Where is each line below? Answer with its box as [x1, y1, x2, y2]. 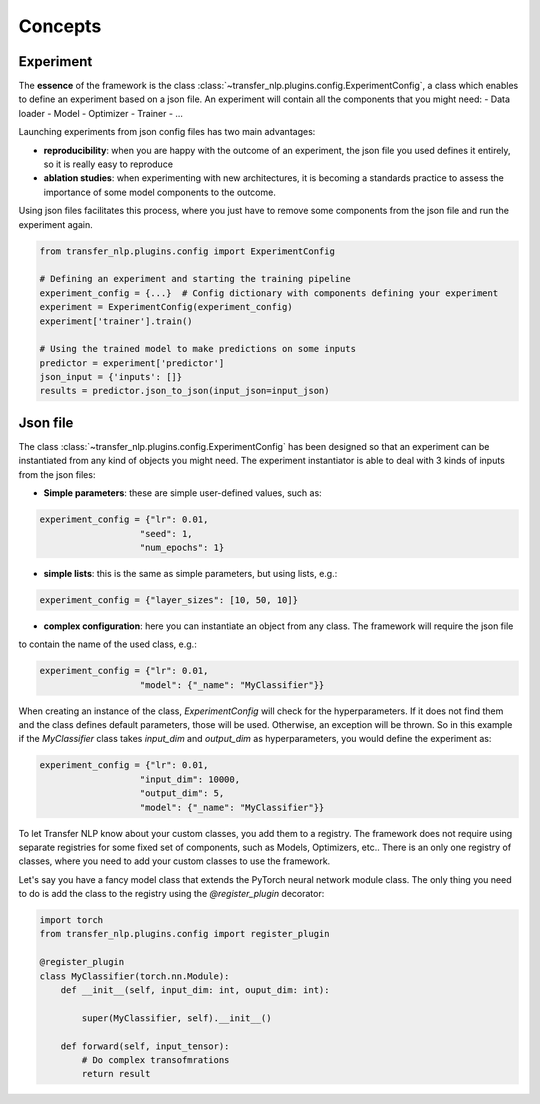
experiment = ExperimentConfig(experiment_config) [39, 301, 294, 313]
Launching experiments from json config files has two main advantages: [18, 126, 316, 138]
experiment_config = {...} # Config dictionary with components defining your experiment [39, 287, 499, 299]
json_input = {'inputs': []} [39, 371, 183, 383]
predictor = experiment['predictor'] [39, 357, 225, 369]
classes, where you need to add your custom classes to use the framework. [18, 855, 331, 867]
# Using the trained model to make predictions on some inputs [39, 343, 357, 355]
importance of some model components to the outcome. [43, 186, 277, 198]
